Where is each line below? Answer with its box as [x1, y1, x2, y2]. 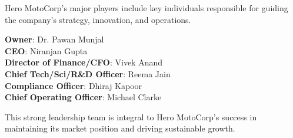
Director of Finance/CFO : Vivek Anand [5, 56, 163, 68]
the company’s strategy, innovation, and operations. [5, 13, 191, 25]
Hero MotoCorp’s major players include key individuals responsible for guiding [5, 2, 288, 14]
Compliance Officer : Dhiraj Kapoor [5, 79, 142, 91]
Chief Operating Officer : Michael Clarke [5, 91, 162, 103]
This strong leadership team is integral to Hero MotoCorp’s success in [5, 110, 257, 123]
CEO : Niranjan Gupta [5, 44, 88, 57]
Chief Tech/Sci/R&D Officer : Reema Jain [5, 67, 171, 80]
